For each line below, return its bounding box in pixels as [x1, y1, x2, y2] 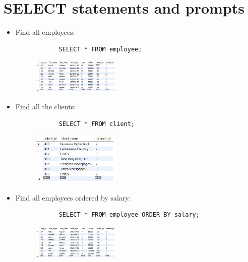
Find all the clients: [15, 101, 76, 112]
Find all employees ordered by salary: [15, 192, 131, 203]
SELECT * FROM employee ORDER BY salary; [58, 211, 200, 219]
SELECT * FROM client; [58, 120, 135, 127]
